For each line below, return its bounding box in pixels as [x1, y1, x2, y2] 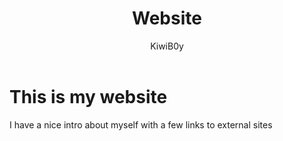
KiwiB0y [150, 40, 184, 52]
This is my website [9, 85, 168, 108]
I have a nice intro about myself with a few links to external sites [9, 118, 273, 131]
